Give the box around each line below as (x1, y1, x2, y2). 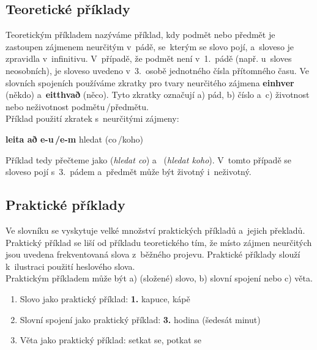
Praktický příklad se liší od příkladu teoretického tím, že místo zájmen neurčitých (6, 236, 312, 248)
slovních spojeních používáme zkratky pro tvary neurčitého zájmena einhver (6, 76, 294, 89)
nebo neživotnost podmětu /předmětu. (6, 100, 149, 113)
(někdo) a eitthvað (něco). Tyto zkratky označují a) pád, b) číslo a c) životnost (6, 88, 310, 101)
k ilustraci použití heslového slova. (6, 259, 135, 272)
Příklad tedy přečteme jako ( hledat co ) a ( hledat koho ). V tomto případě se (6, 153, 291, 166)
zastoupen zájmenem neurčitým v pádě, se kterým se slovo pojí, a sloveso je (6, 40, 294, 53)
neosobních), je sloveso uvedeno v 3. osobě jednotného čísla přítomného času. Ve (6, 64, 309, 76)
